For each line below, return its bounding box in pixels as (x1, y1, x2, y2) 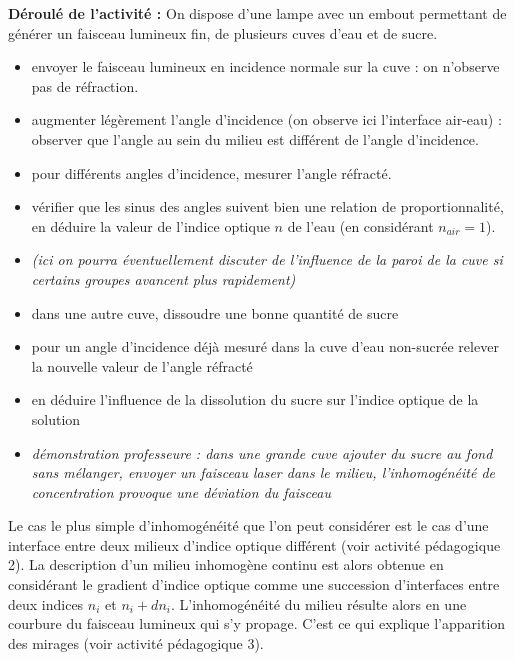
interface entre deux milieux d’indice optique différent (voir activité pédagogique (8, 534, 501, 555)
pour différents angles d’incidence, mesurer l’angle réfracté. (31, 162, 392, 183)
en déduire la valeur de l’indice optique (31, 215, 270, 236)
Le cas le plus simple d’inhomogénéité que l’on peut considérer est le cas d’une (8, 515, 489, 536)
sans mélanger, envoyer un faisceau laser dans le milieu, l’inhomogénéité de (31, 462, 496, 483)
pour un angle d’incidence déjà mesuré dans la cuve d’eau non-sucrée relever (31, 336, 499, 357)
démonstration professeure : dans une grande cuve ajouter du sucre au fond (31, 442, 493, 463)
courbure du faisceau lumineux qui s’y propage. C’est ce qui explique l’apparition (8, 613, 506, 634)
